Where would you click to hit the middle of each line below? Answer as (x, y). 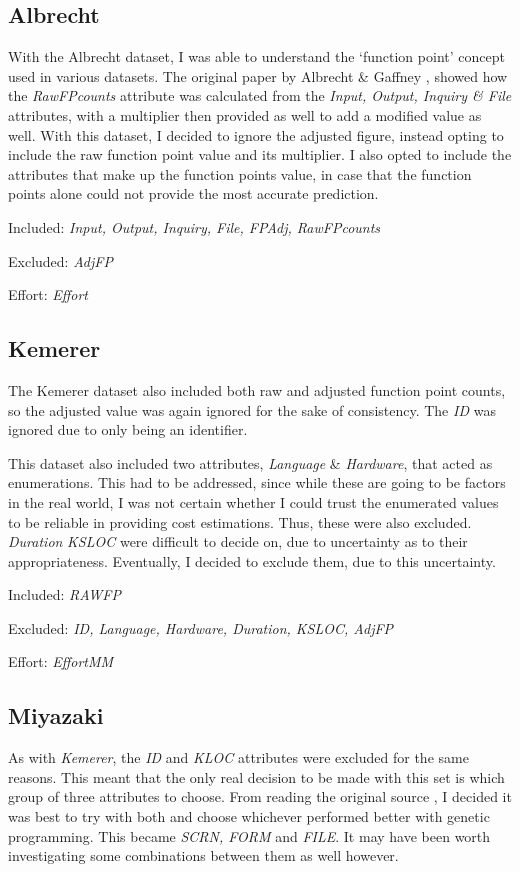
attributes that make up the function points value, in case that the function (240, 173)
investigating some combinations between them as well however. (203, 855)
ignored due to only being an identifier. (128, 429)
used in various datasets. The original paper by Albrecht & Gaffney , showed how (258, 75)
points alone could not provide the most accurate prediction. (193, 193)
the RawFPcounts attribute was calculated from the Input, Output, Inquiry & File (260, 95)
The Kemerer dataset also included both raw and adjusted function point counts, (257, 389)
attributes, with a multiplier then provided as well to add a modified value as (245, 114)
